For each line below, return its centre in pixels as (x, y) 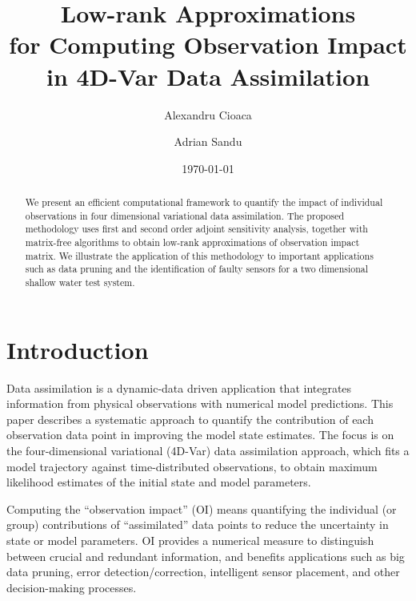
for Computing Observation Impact (208, 44)
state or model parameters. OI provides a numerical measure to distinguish (190, 540)
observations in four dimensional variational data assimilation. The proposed (185, 215)
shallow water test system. (80, 282)
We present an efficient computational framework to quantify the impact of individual (204, 202)
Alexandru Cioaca (208, 114)
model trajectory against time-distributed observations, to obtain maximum (192, 466)
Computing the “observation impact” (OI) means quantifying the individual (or (202, 508)
